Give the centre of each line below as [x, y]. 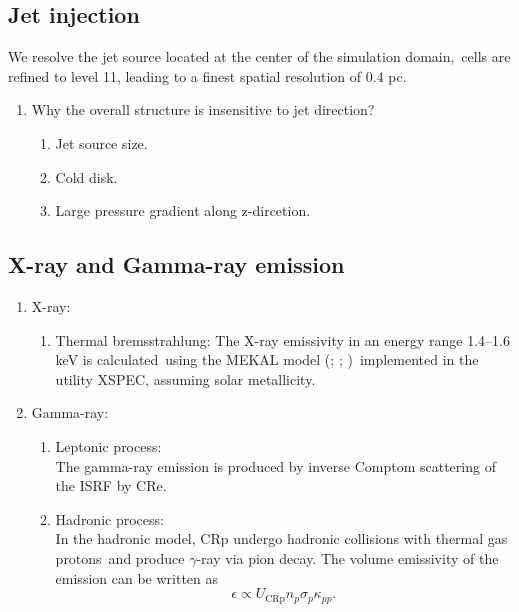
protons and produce [120, 557]
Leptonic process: [108, 445]
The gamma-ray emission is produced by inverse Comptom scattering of [275, 465]
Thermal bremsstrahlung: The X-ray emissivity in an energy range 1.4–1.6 [282, 339]
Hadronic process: [109, 518]
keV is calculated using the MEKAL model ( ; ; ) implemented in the [267, 359]
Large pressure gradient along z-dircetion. [183, 210]
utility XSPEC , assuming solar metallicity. [185, 378]
